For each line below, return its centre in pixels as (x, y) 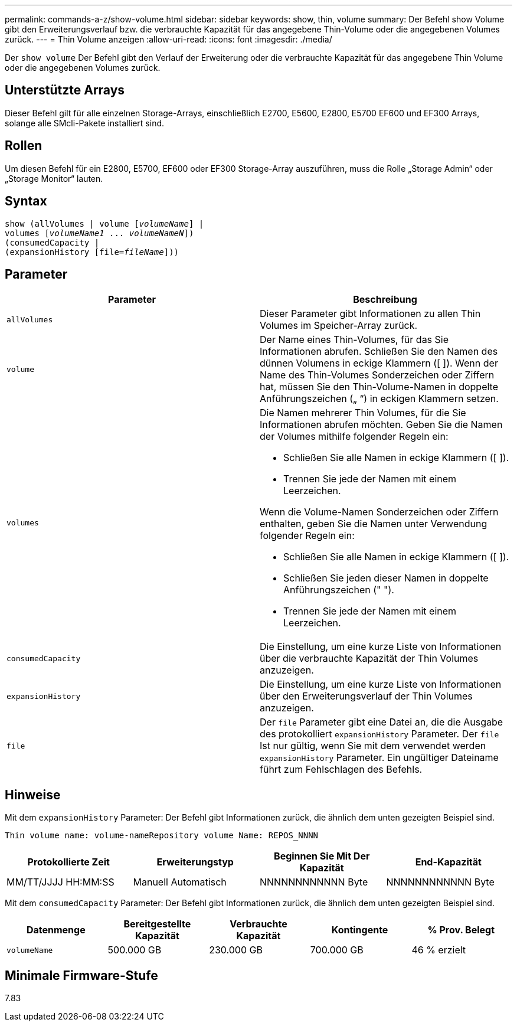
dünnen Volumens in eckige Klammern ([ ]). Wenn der (379, 363)
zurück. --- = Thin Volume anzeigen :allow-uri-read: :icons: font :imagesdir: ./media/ (168, 39)
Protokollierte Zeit (68, 862)
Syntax (26, 201)
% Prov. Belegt (461, 930)
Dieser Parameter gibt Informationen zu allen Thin (370, 314)
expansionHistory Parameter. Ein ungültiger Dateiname (379, 758)
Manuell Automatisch (180, 882)
